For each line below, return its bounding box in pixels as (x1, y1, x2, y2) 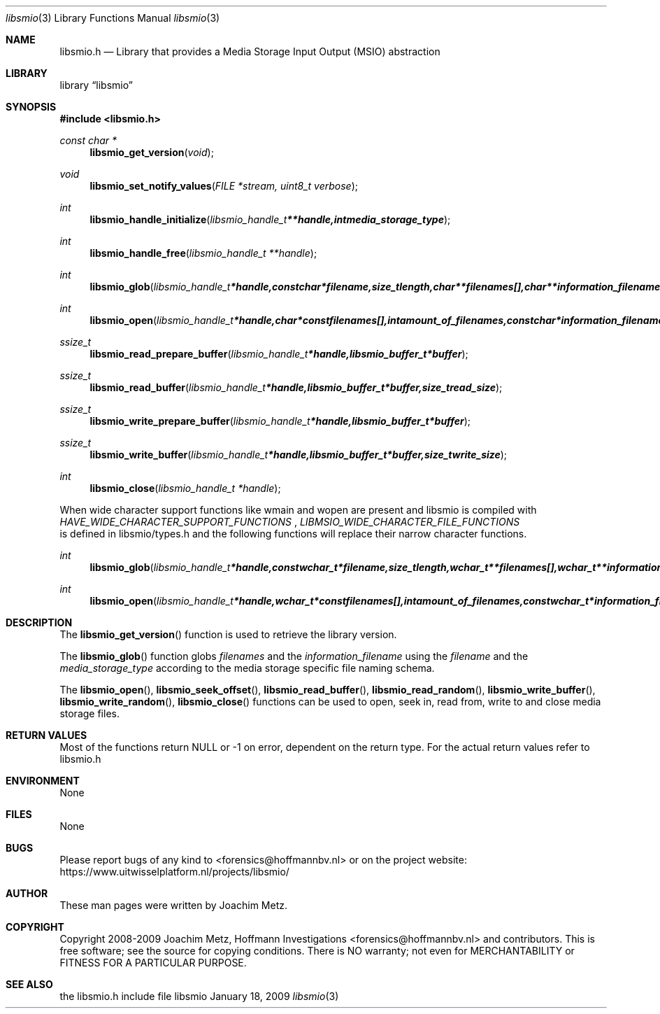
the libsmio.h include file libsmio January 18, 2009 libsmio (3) (59, 990, 339, 1002)
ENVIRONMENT (6, 775, 80, 787)
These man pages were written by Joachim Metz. (59, 899, 287, 911)
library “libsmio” (59, 79, 133, 91)
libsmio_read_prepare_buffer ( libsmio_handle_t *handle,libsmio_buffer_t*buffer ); (89, 348, 468, 360)
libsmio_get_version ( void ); (89, 146, 214, 158)
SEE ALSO (6, 978, 53, 990)
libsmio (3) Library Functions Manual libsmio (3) (6, 12, 220, 24)
